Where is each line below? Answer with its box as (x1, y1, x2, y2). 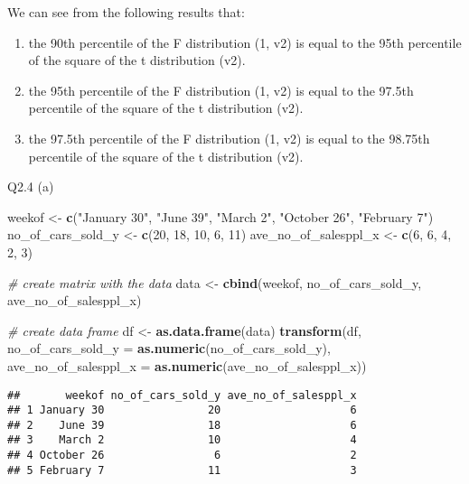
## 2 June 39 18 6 (7, 418, 357, 432)
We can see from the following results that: (7, 3, 245, 21)
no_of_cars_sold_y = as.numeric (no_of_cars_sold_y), (7, 339, 331, 358)
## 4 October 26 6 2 (7, 449, 357, 462)
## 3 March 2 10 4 (7, 433, 357, 447)
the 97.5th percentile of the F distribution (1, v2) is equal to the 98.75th (28, 128, 430, 147)
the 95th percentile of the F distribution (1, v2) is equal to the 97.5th (28, 80, 414, 99)
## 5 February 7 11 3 (7, 463, 357, 477)
